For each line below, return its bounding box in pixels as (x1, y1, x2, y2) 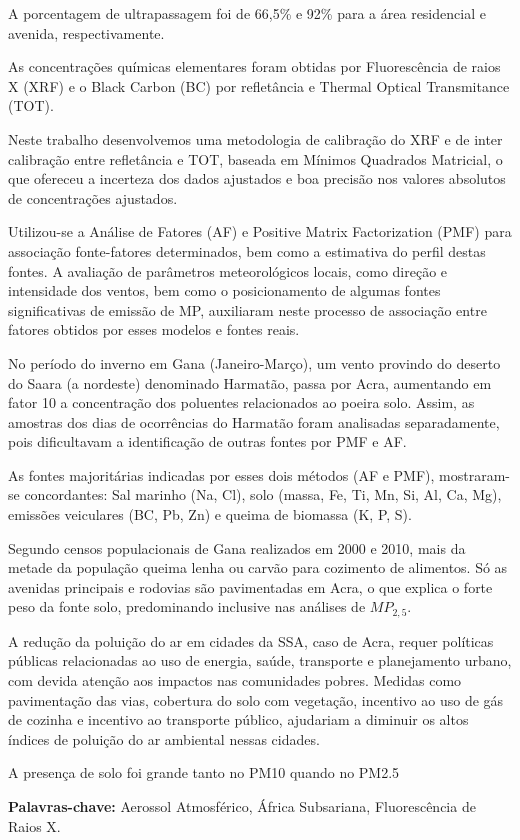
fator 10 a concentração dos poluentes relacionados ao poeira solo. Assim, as (8, 392, 475, 413)
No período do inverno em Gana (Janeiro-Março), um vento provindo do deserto (8, 352, 501, 373)
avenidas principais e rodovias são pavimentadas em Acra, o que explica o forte (8, 576, 493, 597)
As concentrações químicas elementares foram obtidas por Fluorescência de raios (8, 56, 501, 77)
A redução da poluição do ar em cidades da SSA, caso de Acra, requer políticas (8, 630, 494, 651)
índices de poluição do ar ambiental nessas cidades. (8, 728, 320, 749)
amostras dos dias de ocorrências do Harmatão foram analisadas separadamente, (8, 411, 500, 432)
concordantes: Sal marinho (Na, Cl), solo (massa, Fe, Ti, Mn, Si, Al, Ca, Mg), (24, 484, 502, 505)
